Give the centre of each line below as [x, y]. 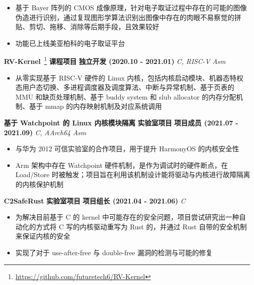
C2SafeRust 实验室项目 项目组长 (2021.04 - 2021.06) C [95, 200]
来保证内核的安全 [43, 236]
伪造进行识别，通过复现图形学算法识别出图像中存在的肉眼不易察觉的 [125, 17]
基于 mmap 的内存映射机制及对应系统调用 [95, 106]
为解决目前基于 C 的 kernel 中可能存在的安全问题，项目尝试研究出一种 [127, 217]
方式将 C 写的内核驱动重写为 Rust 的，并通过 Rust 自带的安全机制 [141, 226]
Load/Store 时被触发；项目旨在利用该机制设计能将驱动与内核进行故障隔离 [133, 174]
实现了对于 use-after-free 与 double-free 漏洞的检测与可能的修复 [114, 252]
